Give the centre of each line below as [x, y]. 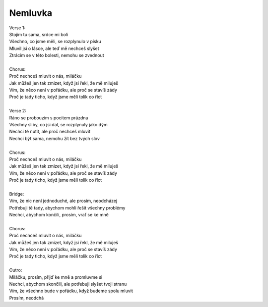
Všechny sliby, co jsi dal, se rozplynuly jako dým [58, 125]
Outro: [16, 270]
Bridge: [17, 194]
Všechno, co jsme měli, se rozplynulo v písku [55, 42]
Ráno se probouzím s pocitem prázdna [49, 118]
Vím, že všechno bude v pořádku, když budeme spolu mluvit [71, 291]
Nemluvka [31, 13]
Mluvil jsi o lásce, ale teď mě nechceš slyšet [54, 48]
